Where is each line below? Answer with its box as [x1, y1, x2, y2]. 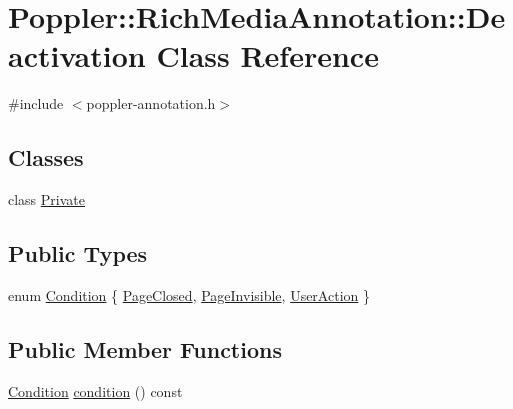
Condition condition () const [8, 380, 183, 401]
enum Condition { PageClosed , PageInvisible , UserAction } [8, 284, 370, 305]
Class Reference [156, 35, 379, 76]
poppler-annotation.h [86, 93, 216, 114]
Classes [8, 142, 84, 173]
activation [8, 35, 146, 76]
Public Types [8, 238, 148, 269]
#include [8, 93, 64, 114]
